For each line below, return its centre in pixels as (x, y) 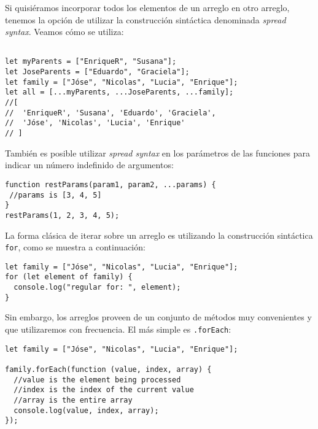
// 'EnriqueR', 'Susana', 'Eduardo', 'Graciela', (111, 113)
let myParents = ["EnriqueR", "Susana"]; (91, 62)
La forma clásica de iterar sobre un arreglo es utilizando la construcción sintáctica (159, 235)
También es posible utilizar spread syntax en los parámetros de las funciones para (157, 153)
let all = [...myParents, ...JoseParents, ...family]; (119, 92)
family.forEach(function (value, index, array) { (108, 369)
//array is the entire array (73, 400)
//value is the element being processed (97, 380)
